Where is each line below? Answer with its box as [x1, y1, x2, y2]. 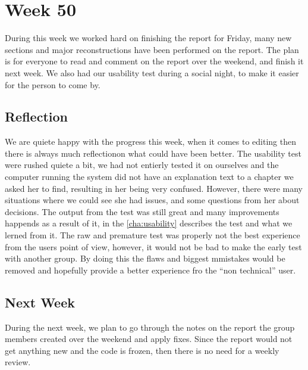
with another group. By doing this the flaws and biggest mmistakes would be [5, 252, 285, 265]
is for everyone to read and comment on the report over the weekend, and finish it [5, 55, 304, 67]
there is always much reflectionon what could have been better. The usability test [5, 147, 301, 159]
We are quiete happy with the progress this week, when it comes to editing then [5, 135, 296, 148]
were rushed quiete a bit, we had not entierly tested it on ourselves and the [5, 158, 279, 171]
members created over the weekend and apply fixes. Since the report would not [5, 332, 293, 345]
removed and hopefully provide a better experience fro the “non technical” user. [5, 263, 296, 276]
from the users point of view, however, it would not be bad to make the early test [5, 240, 302, 253]
